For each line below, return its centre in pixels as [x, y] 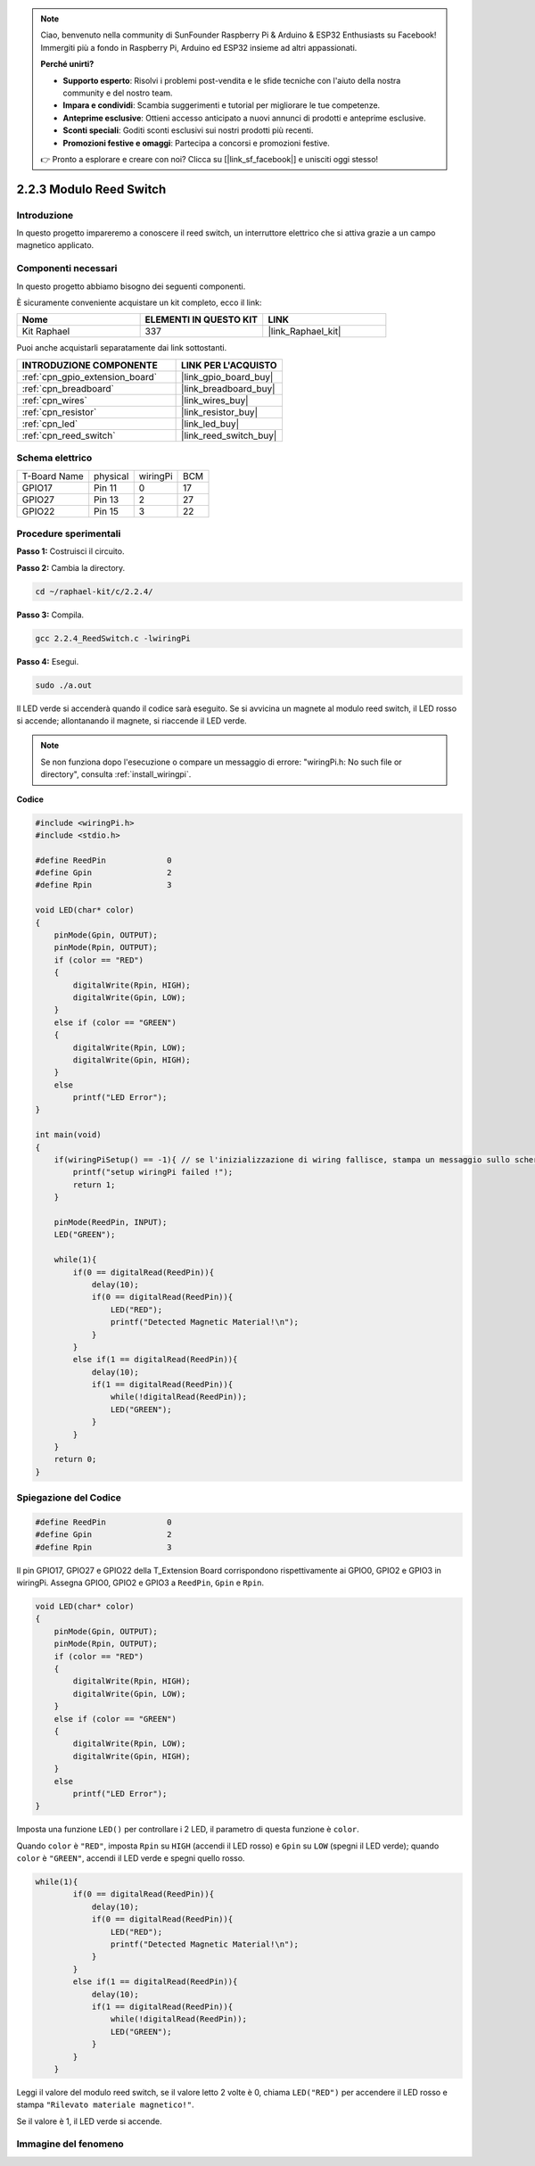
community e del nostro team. [118, 93]
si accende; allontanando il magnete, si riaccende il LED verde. [132, 720]
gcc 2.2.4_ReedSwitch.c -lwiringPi [113, 638]
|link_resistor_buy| [220, 412]
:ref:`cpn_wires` [55, 400]
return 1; [94, 1185]
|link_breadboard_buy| [228, 388]
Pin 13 [107, 500]
